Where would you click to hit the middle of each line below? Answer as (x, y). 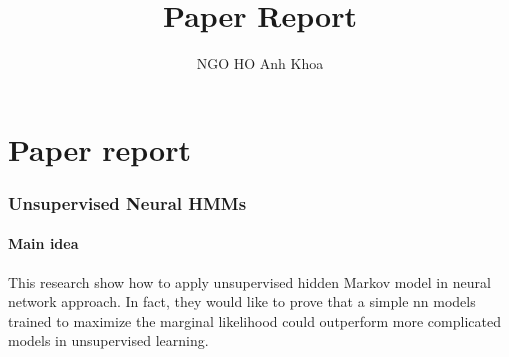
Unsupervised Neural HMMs (127, 202)
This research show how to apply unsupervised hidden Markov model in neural (249, 281)
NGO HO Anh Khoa (260, 63)
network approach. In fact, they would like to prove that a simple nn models (242, 301)
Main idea (43, 243)
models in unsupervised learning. (108, 340)
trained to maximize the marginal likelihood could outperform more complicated (254, 320)
